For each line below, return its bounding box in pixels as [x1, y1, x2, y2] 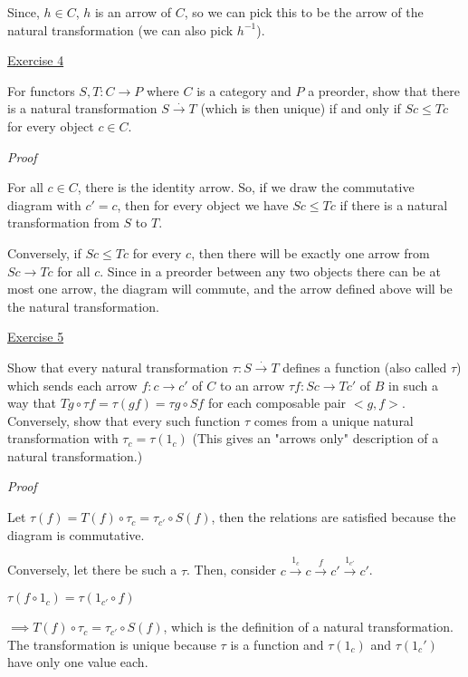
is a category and [196, 81, 291, 100]
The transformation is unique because [7, 634, 216, 653]
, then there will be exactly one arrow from [191, 243, 430, 262]
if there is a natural [339, 195, 448, 214]
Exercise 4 [7, 51, 64, 70]
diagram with [7, 195, 81, 214]
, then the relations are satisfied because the [211, 508, 456, 527]
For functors [7, 81, 75, 100]
